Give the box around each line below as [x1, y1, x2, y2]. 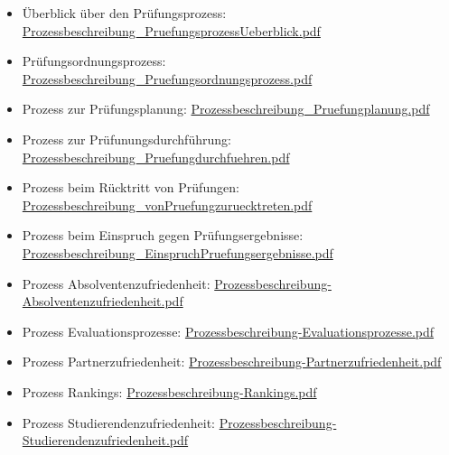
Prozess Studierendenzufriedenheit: [22, 413, 216, 432]
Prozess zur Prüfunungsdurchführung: [22, 129, 231, 148]
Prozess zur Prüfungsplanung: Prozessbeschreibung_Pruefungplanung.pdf [22, 99, 430, 118]
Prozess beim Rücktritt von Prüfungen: [22, 178, 239, 197]
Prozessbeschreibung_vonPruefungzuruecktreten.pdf [22, 195, 313, 214]
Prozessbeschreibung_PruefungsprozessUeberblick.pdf [22, 21, 321, 40]
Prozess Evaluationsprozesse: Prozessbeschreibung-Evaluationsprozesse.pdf [22, 321, 435, 340]
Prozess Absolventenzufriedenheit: [22, 274, 210, 292]
